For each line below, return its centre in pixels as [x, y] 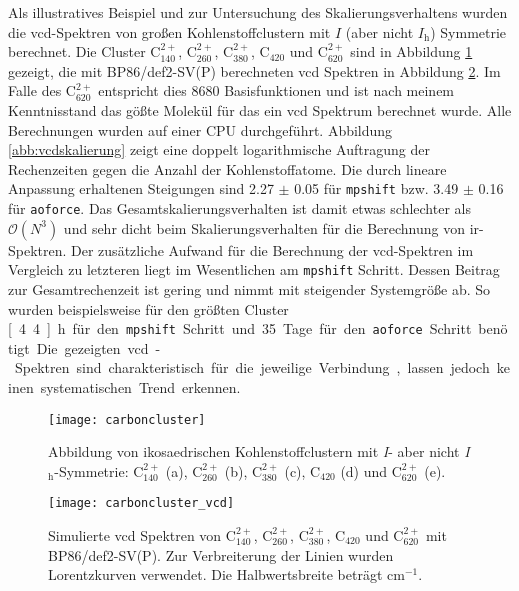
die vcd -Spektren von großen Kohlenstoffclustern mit [169, 31]
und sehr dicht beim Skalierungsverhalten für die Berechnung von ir [271, 227]
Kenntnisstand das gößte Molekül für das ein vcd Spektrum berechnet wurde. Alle [260, 109]
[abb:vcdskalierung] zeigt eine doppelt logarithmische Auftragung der [219, 149]
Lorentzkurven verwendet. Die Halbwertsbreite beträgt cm [226, 574]
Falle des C [42, 90]
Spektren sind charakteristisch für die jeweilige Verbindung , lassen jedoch [252, 367]
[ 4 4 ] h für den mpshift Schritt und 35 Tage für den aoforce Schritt [240, 328]
